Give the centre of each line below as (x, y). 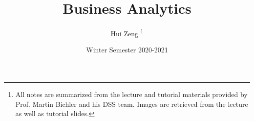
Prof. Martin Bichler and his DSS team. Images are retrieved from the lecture (132, 104)
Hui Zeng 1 (127, 33)
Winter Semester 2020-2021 (127, 50)
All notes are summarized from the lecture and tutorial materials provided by (131, 94)
